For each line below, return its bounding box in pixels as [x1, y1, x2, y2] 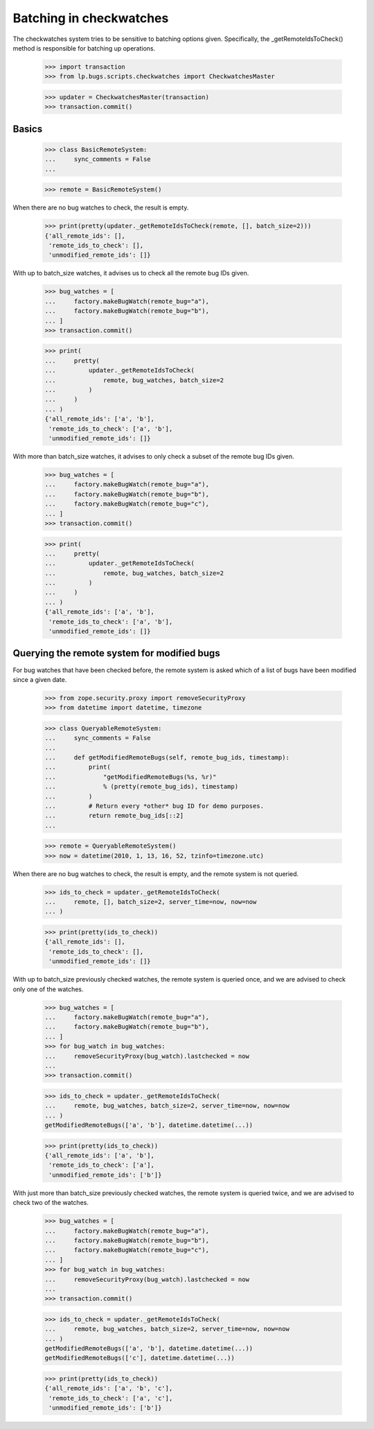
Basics [12, 123, 43, 135]
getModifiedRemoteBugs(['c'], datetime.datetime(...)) [44, 1354, 235, 1362]
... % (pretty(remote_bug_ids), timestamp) [44, 782, 239, 791]
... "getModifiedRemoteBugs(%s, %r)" [44, 773, 217, 780]
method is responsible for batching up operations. [12, 44, 156, 52]
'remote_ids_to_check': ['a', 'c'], [48, 1394, 173, 1402]
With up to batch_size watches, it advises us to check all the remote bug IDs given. [12, 269, 249, 277]
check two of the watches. [12, 1199, 89, 1207]
